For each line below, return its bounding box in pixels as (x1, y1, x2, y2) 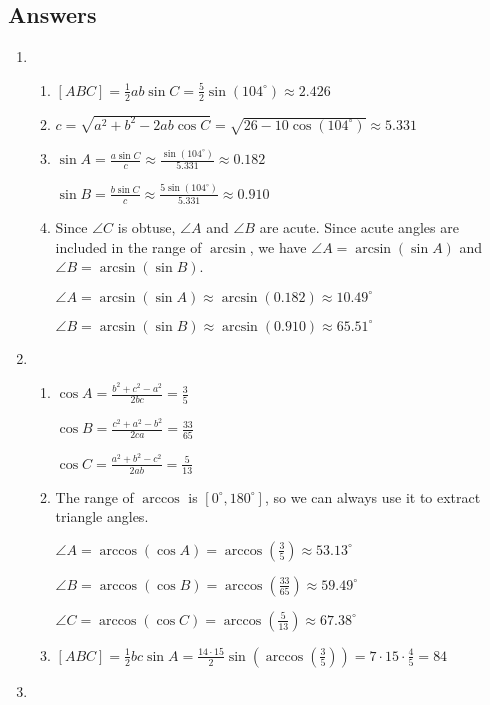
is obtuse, (117, 217, 176, 238)
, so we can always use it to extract (264, 486, 481, 507)
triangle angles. (55, 506, 149, 527)
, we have (249, 236, 307, 257)
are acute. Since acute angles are (259, 217, 459, 238)
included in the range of (55, 236, 202, 257)
